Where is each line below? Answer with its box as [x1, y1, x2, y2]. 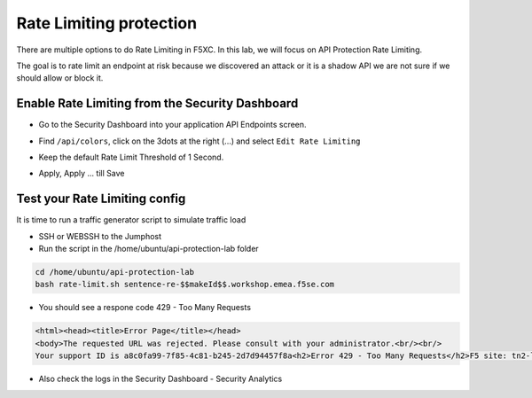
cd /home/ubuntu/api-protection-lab [35, 267, 195, 277]
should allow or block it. [16, 73, 104, 83]
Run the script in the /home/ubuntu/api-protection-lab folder [38, 244, 259, 254]
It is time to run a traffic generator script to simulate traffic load [16, 215, 246, 225]
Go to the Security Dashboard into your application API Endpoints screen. [38, 120, 307, 130]
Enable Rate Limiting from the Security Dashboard [16, 96, 299, 111]
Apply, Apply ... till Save [38, 168, 125, 179]
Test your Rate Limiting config [16, 191, 186, 207]
